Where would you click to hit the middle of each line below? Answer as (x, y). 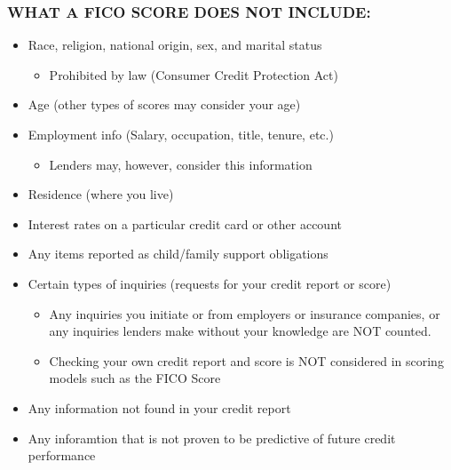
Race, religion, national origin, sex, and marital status (175, 45)
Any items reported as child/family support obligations (178, 254)
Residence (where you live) (101, 194)
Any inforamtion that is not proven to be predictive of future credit (212, 438)
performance (62, 455)
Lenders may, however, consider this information (181, 164)
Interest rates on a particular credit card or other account (185, 223)
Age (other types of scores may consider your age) (164, 104)
